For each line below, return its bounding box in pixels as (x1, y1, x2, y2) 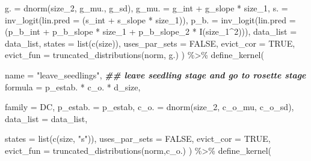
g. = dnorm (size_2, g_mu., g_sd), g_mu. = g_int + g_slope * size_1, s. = (5, 2, 288, 14)
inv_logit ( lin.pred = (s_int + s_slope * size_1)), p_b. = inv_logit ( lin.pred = (5, 13, 296, 26)
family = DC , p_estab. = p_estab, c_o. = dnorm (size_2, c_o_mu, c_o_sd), (5, 101, 294, 113)
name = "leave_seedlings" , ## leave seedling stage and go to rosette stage (5, 68, 306, 81)
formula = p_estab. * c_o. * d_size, (5, 80, 141, 93)
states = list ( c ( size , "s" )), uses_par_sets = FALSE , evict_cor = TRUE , (5, 132, 271, 145)
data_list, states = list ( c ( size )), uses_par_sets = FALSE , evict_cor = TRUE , (5, 37, 295, 49)
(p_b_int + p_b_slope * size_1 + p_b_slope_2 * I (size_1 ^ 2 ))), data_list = (5, 25, 297, 38)
